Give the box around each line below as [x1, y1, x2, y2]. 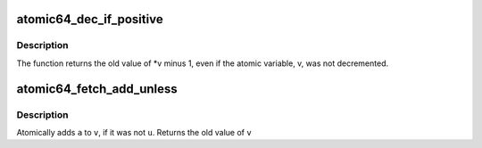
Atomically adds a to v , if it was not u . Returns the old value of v [16, 127, 252, 137]
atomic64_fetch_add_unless [16, 81, 178, 96]
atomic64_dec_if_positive [16, 12, 164, 27]
